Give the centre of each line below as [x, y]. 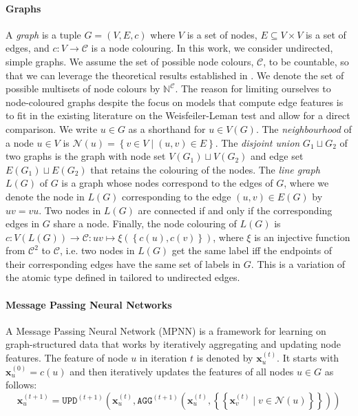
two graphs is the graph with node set [86, 156]
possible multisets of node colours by [83, 89]
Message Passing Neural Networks [89, 304]
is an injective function [302, 237]
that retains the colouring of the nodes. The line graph [205, 169]
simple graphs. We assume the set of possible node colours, [130, 61]
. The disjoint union [257, 142]
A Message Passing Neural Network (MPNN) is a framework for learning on [166, 330]
